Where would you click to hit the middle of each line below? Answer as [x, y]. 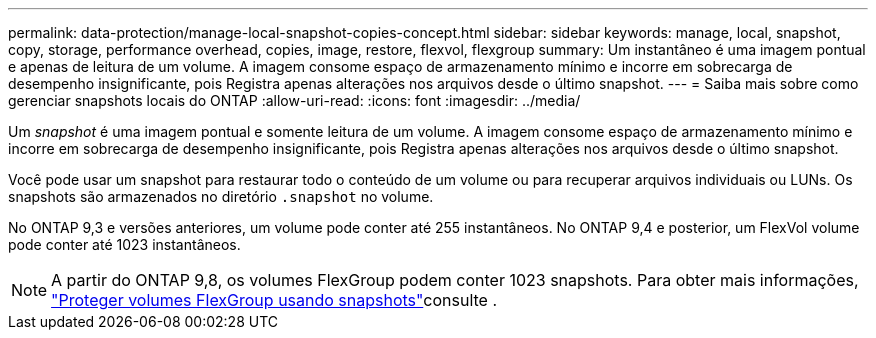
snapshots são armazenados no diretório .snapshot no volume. [221, 196]
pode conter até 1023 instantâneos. [124, 244]
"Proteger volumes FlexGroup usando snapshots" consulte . [274, 300]
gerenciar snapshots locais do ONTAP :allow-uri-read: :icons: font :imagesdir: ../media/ [294, 100]
